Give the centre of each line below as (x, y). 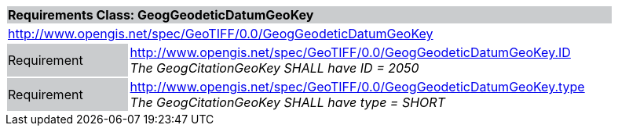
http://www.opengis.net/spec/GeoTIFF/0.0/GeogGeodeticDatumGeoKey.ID (350, 52)
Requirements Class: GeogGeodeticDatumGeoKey (161, 15)
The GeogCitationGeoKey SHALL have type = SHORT (287, 102)
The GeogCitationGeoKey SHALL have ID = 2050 (274, 68)
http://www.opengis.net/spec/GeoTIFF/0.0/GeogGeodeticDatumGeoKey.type (357, 87)
